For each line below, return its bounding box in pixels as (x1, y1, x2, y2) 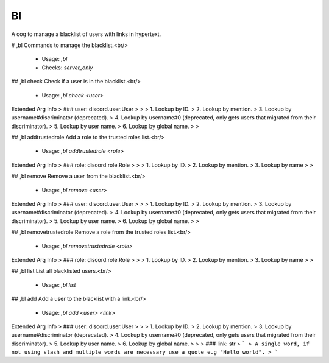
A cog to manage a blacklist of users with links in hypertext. (11, 30, 161, 38)
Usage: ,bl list (41, 281, 76, 289)
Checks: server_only (41, 64, 93, 71)
